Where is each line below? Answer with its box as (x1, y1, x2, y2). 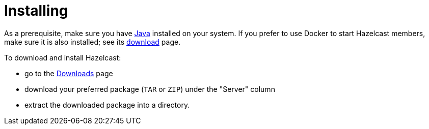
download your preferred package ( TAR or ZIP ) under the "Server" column (24, 84, 275, 93)
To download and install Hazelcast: (4, 53, 121, 62)
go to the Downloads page (24, 69, 113, 78)
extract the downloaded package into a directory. (24, 100, 190, 109)
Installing (4, 2, 68, 19)
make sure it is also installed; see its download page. (4, 37, 181, 46)
